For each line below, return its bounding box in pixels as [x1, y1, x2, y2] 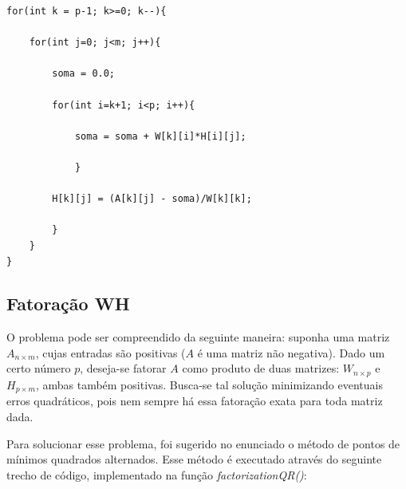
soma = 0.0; [52, 68, 116, 80]
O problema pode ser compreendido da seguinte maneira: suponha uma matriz [6, 329, 390, 345]
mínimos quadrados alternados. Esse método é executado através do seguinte [6, 451, 382, 467]
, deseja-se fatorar [80, 360, 167, 377]
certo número [6, 360, 71, 377]
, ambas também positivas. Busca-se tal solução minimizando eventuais [35, 376, 383, 392]
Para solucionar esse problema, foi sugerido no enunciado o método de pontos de [6, 435, 400, 452]
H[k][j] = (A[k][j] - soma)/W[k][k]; [52, 193, 252, 205]
